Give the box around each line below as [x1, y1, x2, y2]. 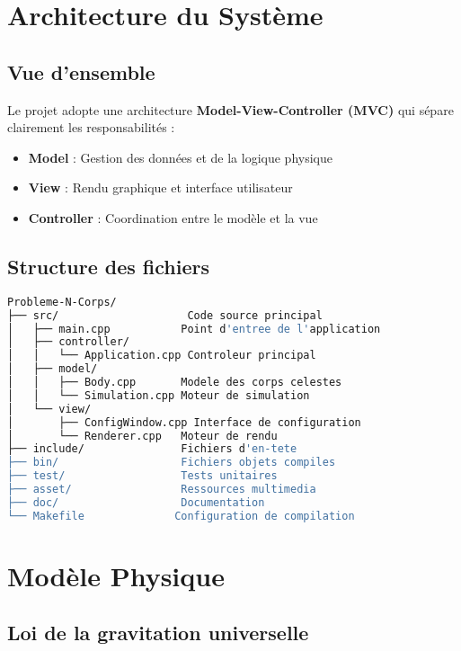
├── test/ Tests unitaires [7, 469, 278, 483]
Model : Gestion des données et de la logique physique [28, 147, 332, 166]
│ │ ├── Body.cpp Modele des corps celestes [7, 376, 342, 388]
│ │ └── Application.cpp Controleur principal [7, 349, 316, 362]
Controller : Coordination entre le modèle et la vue [28, 208, 318, 227]
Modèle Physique [7, 557, 225, 593]
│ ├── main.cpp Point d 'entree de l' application [7, 322, 381, 335]
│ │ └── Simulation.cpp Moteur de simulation [7, 388, 310, 402]
